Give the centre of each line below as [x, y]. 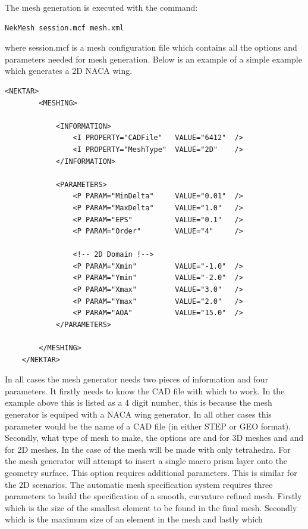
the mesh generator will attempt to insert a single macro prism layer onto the [146, 461]
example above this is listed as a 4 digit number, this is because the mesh [139, 402]
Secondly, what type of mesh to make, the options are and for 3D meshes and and [154, 438]
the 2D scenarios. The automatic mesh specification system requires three [139, 484]
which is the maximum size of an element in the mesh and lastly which [134, 519]
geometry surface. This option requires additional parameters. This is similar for [151, 472]
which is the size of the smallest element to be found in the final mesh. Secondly [151, 507]
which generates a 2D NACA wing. [69, 71]
